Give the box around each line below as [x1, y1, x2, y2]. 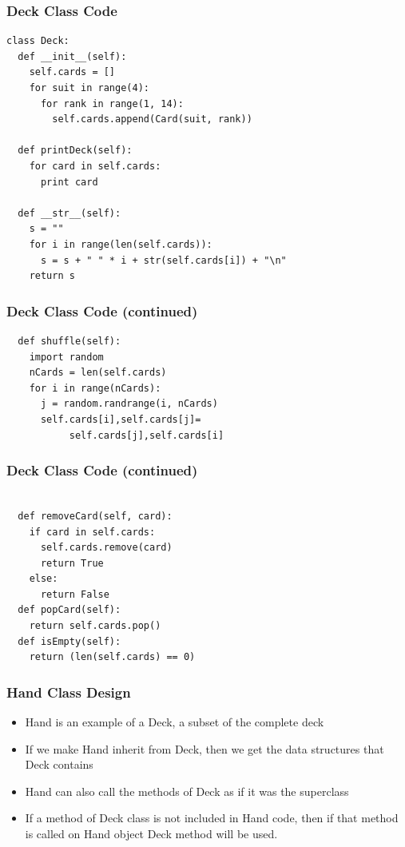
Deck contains [25, 756, 93, 773]
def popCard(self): [18, 604, 121, 616]
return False [40, 588, 109, 600]
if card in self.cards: [29, 526, 156, 538]
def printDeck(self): [18, 145, 133, 157]
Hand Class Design [6, 682, 131, 702]
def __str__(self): [18, 207, 121, 219]
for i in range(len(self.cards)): [29, 238, 212, 250]
